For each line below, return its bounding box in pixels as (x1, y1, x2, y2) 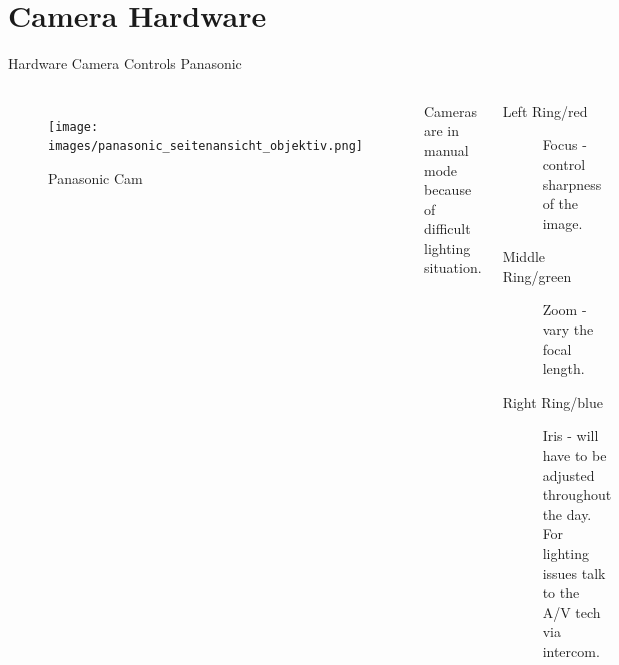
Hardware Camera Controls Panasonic (8, 53, 242, 74)
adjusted (542, 464, 595, 485)
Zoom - (542, 299, 587, 320)
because (423, 179, 472, 200)
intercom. (542, 640, 600, 661)
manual (423, 139, 469, 160)
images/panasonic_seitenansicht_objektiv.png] (48, 139, 363, 154)
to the (542, 582, 580, 603)
